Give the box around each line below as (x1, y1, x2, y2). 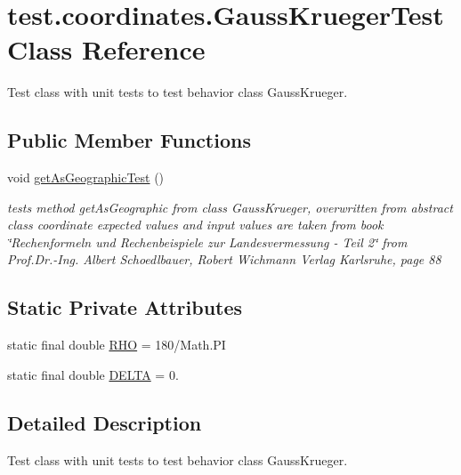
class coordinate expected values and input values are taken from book (7, 215, 384, 234)
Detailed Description (7, 408, 202, 436)
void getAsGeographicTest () (7, 168, 165, 187)
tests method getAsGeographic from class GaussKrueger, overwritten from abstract (7, 197, 453, 216)
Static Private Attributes (7, 294, 243, 321)
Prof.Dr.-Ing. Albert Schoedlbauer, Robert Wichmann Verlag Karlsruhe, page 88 (7, 250, 441, 269)
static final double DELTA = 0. (7, 365, 179, 383)
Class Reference (7, 31, 206, 68)
